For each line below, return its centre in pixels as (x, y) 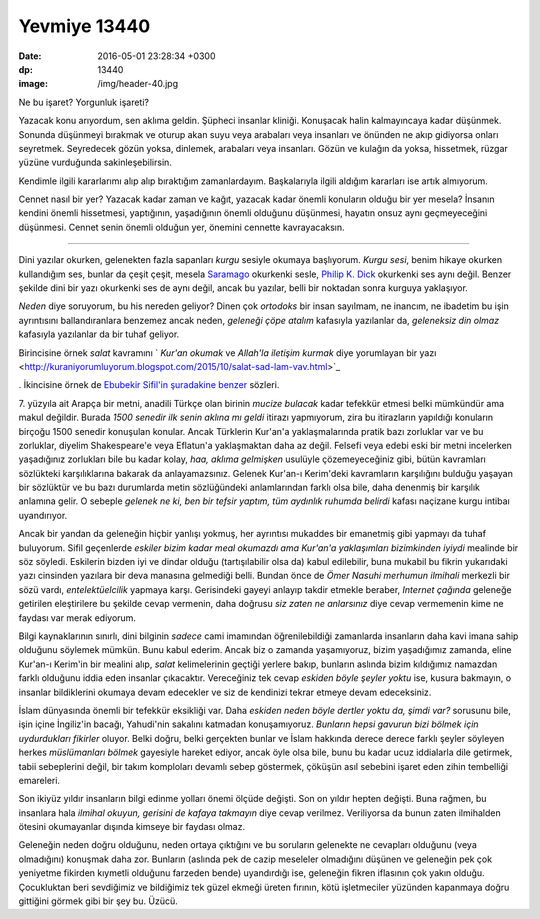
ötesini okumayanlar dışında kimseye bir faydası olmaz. (131, 827)
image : (33, 84)
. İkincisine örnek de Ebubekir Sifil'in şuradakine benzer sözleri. (149, 385)
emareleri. (39, 780)
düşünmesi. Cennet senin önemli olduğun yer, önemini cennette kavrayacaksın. (181, 227)
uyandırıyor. (43, 515)
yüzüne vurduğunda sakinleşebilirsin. (95, 162)
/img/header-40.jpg (138, 84)
